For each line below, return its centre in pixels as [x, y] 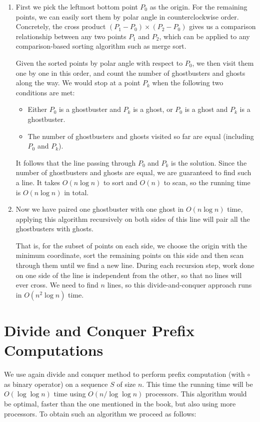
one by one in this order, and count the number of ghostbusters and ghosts [130, 73]
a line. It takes [38, 182]
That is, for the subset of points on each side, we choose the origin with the [131, 245]
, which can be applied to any [204, 36]
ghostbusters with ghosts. [55, 229]
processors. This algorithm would [196, 394]
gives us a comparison [222, 26]
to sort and [120, 182]
